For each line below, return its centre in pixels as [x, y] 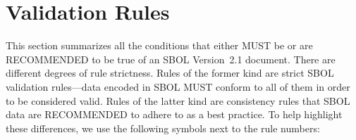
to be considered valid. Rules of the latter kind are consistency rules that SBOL [178, 100]
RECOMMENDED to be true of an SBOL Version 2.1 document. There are [171, 59]
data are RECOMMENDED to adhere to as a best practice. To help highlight [174, 114]
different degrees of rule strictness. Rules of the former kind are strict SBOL [170, 73]
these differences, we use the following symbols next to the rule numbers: [163, 128]
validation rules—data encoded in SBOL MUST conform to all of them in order [178, 86]
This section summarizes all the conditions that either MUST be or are [159, 45]
